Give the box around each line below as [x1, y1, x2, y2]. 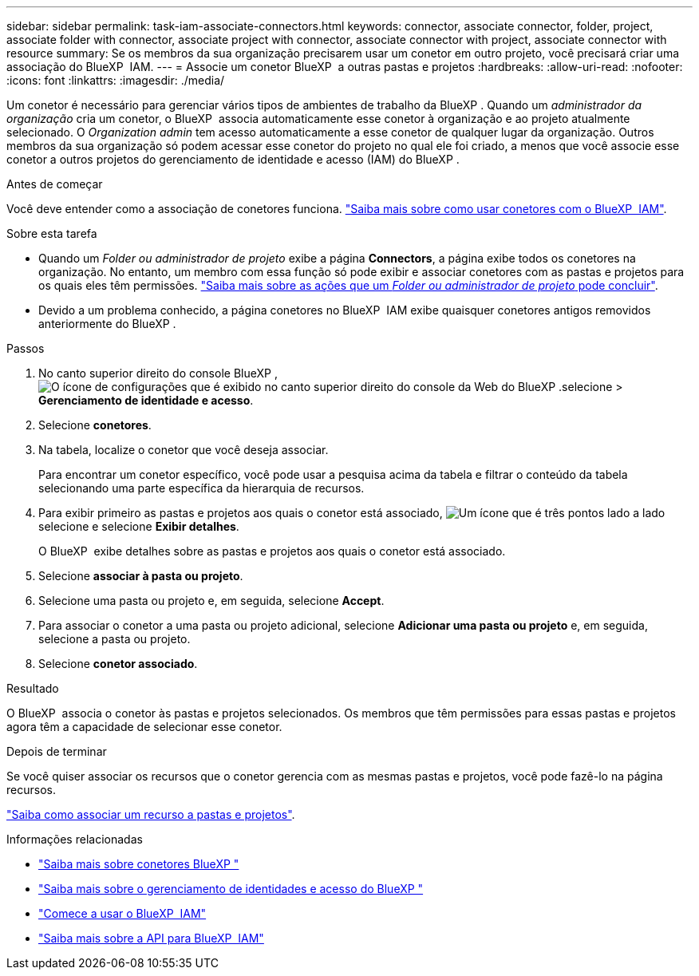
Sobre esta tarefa [6, 227, 97, 240]
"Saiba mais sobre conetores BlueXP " [38, 857, 239, 871]
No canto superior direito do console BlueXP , [38, 366, 278, 380]
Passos [6, 342, 45, 355]
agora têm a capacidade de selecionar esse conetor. [6, 720, 282, 733]
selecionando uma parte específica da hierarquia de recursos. [38, 481, 365, 495]
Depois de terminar [6, 745, 107, 758]
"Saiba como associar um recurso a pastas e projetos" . [6, 808, 295, 821]
